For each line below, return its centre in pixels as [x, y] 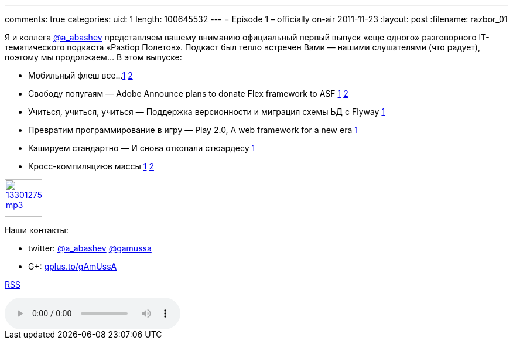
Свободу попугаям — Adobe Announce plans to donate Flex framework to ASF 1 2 [188, 93]
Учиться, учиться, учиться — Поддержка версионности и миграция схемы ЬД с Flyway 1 [207, 112]
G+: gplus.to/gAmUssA [73, 266]
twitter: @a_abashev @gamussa [90, 248]
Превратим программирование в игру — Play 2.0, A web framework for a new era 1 [193, 130]
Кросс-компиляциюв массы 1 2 [91, 166]
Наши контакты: [37, 230]
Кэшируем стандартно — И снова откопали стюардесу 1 [142, 148]
